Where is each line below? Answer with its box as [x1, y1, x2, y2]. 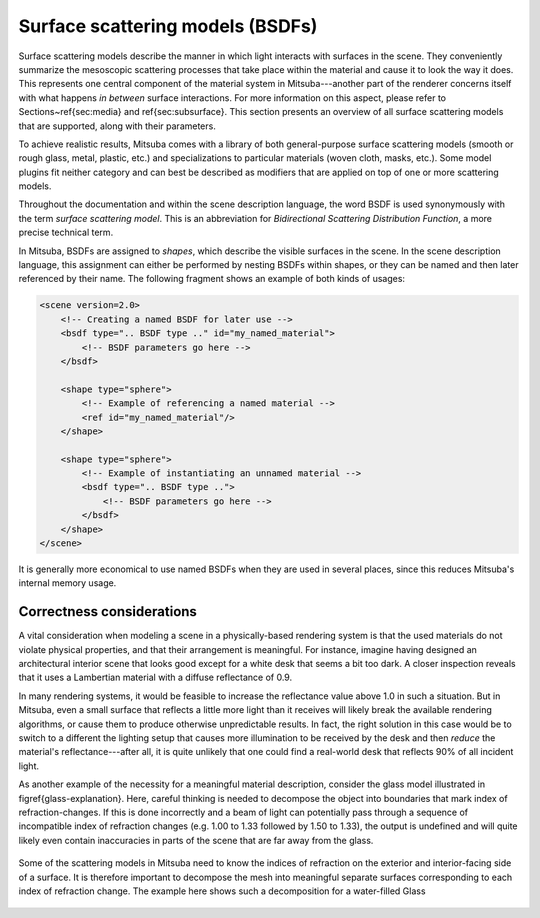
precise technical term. [18, 226, 114, 239]
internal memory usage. [18, 577, 117, 589]
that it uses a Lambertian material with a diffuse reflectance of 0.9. [18, 671, 293, 684]
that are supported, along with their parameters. [18, 120, 217, 132]
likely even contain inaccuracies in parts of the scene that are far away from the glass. [18, 834, 374, 846]
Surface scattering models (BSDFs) [18, 15, 318, 37]
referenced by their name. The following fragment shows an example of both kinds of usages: [18, 273, 405, 285]
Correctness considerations [18, 603, 197, 620]
